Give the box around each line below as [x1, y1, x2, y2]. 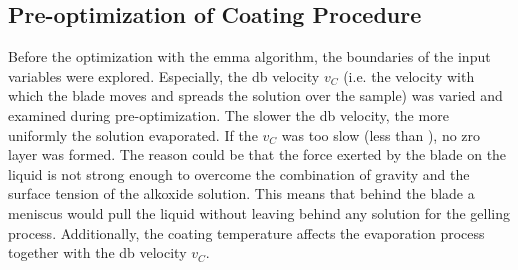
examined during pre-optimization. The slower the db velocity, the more [8, 104, 449, 125]
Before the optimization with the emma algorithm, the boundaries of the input [8, 46, 491, 67]
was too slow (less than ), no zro [281, 124, 481, 145]
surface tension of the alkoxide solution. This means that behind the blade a [8, 183, 475, 204]
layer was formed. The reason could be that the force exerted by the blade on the [8, 144, 507, 165]
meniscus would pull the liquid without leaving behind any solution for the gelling [8, 202, 511, 223]
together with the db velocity [8, 242, 187, 263]
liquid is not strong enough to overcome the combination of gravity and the [8, 163, 470, 184]
